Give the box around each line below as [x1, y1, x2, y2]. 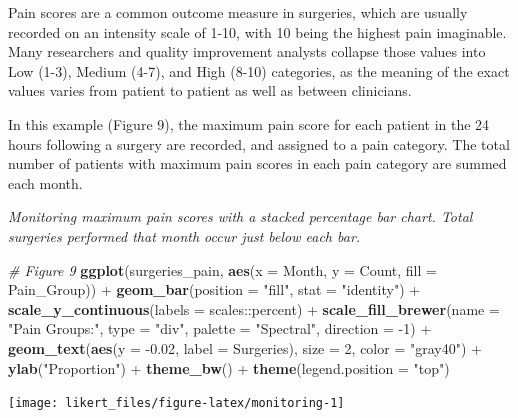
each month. [8, 172, 83, 193]
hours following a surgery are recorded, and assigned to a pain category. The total [8, 133, 510, 154]
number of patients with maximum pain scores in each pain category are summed [8, 153, 507, 174]
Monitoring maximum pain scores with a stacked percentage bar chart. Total [8, 206, 473, 227]
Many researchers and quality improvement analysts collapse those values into [8, 41, 486, 62]
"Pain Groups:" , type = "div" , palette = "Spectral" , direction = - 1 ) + [8, 318, 432, 339]
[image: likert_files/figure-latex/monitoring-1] [8, 396, 345, 411]
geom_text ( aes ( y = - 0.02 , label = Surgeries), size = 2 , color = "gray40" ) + [8, 337, 482, 358]
